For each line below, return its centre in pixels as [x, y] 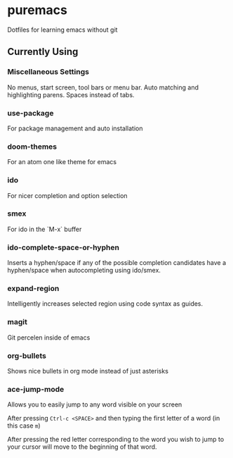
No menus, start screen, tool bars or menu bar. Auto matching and [103, 87]
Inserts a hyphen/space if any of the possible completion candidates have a [117, 263]
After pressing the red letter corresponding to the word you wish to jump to [116, 440]
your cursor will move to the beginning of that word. [82, 447]
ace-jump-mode [36, 389]
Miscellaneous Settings [48, 72]
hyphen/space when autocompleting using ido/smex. [84, 271]
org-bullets [27, 356]
